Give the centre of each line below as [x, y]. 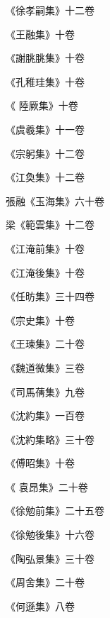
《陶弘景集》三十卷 [50, 558]
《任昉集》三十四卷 [50, 296]
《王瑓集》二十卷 [45, 344]
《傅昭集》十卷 [40, 463]
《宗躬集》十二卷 [45, 153]
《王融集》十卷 [40, 34]
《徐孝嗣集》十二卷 [50, 10]
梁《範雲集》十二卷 [50, 225]
